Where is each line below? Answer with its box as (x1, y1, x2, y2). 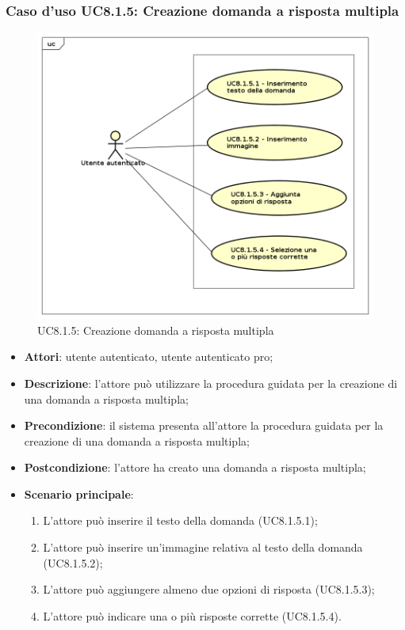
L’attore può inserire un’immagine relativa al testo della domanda (43, 539, 363, 556)
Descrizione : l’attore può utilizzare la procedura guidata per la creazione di (24, 374, 398, 391)
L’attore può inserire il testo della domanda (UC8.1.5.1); (43, 512, 318, 529)
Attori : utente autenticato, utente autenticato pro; (24, 348, 273, 365)
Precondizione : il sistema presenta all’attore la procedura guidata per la (24, 417, 384, 434)
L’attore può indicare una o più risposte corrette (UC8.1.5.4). (43, 607, 342, 624)
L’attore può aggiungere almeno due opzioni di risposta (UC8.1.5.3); (43, 581, 375, 598)
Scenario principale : (24, 485, 134, 502)
